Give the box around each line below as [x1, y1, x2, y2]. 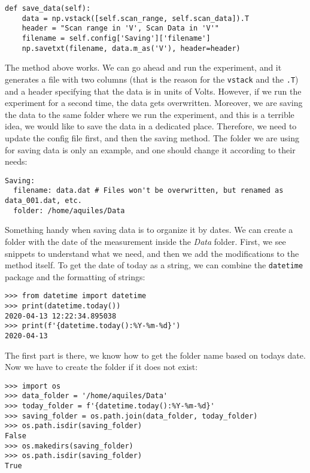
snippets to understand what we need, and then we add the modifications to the [5, 247, 299, 259]
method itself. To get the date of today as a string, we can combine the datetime [5, 259, 303, 271]
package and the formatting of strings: [5, 270, 145, 283]
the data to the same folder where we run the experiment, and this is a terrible [5, 108, 294, 120]
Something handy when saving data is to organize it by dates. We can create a [5, 223, 293, 236]
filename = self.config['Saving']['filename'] [22, 34, 211, 43]
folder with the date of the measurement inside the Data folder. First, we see [5, 235, 286, 247]
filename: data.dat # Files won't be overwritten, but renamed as [13, 186, 284, 195]
